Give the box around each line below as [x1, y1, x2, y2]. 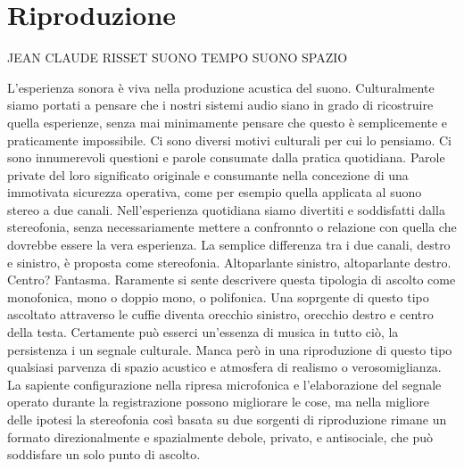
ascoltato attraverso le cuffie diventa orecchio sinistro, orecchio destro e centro [7, 305, 434, 324]
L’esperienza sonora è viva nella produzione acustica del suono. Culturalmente [7, 78, 435, 96]
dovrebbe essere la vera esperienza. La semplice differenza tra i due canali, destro [7, 235, 451, 254]
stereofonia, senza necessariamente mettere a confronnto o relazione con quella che [7, 218, 457, 236]
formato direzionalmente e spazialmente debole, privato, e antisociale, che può [7, 427, 434, 446]
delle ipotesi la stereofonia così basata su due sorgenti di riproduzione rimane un [7, 410, 447, 428]
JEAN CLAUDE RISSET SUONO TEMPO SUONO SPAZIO [7, 48, 348, 67]
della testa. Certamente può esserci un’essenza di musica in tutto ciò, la [7, 323, 399, 341]
